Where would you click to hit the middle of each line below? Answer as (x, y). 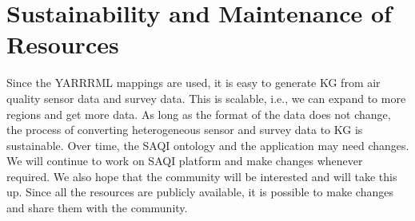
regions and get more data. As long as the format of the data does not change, (199, 114)
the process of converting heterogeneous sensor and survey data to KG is (185, 130)
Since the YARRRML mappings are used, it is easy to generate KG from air (194, 83)
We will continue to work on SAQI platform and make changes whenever (185, 161)
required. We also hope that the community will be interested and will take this (202, 176)
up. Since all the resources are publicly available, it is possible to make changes (200, 192)
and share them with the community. (97, 208)
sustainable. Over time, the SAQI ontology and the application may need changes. (208, 145)
